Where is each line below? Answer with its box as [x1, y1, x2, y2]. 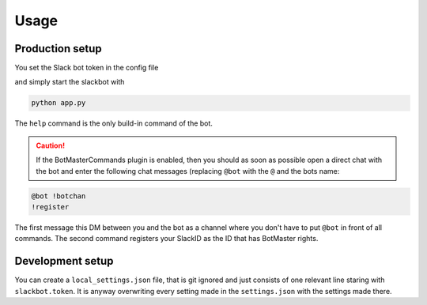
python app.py [31, 99, 86, 107]
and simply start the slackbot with [14, 77, 125, 87]
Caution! [36, 141, 66, 150]
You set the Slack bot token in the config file [14, 63, 159, 73]
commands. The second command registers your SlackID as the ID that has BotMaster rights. [14, 234, 319, 243]
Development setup [14, 254, 114, 268]
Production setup [14, 42, 102, 55]
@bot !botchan [31, 191, 86, 201]
